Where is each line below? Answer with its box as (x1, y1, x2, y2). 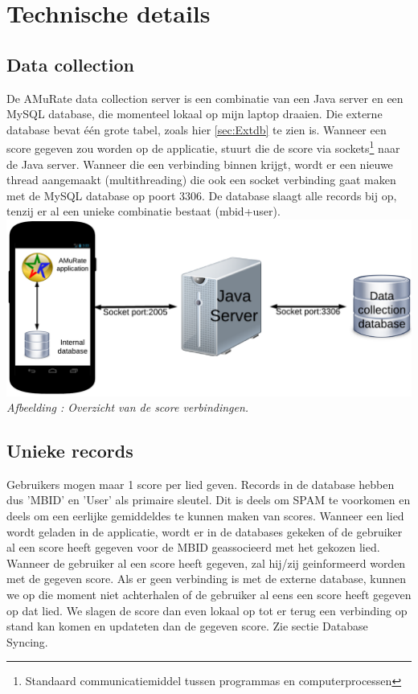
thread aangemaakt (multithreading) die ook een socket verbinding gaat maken (6, 171, 396, 188)
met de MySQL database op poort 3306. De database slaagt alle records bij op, (6, 187, 397, 203)
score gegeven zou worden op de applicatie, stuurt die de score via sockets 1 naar (6, 138, 400, 157)
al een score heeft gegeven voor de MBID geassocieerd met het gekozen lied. (6, 539, 380, 556)
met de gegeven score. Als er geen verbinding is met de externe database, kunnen (6, 570, 407, 587)
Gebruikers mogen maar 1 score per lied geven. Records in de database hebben (6, 475, 395, 492)
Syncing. (6, 633, 48, 650)
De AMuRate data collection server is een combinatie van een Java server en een (6, 89, 404, 106)
